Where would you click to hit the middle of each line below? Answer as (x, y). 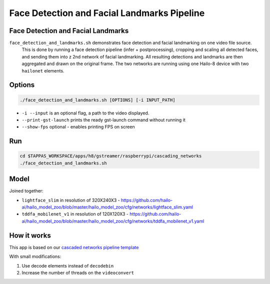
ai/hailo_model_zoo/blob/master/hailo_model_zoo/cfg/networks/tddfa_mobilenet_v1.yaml (113, 221)
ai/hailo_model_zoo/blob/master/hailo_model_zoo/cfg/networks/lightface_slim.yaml (107, 207)
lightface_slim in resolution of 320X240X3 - (71, 200)
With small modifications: (35, 256)
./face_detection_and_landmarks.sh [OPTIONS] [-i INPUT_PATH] (97, 100)
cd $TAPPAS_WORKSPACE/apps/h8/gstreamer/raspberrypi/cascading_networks (111, 156)
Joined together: (26, 191)
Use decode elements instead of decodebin (68, 265)
